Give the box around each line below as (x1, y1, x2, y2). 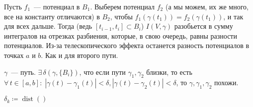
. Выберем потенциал (90, 1, 155, 11)
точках (4, 50, 24, 60)
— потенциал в (34, 1, 80, 11)
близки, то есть (146, 66, 192, 77)
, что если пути (79, 66, 126, 77)
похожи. (214, 77, 239, 88)
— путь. (11, 66, 36, 77)
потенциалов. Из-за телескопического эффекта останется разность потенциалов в (4, 40, 250, 51)
